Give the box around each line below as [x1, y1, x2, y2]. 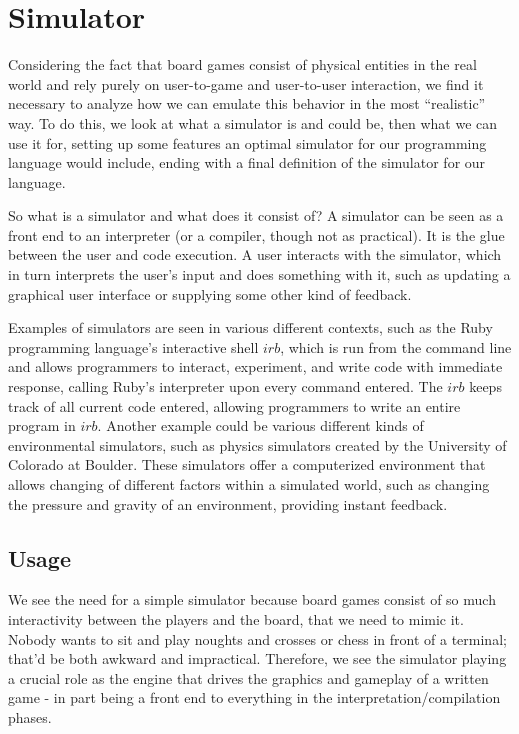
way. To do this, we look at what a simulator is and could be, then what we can [8, 112, 498, 133]
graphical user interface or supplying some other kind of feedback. [8, 283, 412, 304]
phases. [8, 706, 52, 727]
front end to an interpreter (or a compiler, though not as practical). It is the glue [8, 224, 505, 245]
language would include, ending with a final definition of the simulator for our [8, 152, 486, 173]
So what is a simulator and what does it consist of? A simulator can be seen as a [8, 205, 504, 226]
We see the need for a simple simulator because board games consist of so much [8, 589, 496, 610]
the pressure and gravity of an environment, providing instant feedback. [8, 493, 448, 514]
